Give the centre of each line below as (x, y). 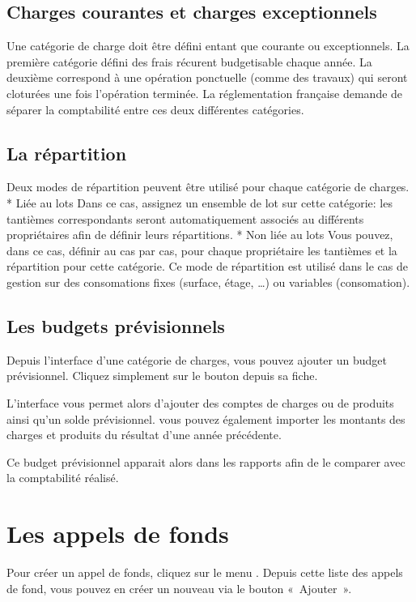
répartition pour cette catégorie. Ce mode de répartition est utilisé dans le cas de (207, 266)
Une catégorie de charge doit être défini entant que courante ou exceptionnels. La (208, 46)
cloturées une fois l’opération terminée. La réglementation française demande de (205, 93)
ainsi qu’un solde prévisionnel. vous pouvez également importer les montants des (206, 418)
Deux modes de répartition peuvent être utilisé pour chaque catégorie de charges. (208, 187)
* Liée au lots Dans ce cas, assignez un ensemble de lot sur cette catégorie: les (200, 202)
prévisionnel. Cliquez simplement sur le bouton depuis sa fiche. (162, 376)
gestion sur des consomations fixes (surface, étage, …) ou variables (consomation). (208, 282)
